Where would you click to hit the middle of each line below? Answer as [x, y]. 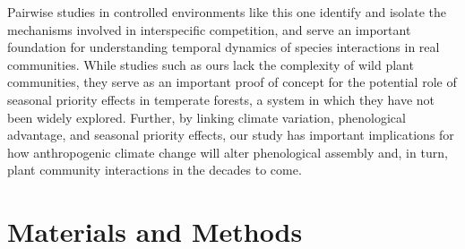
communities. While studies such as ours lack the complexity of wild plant [211, 64]
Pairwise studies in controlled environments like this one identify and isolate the [227, 12]
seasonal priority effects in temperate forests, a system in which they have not [221, 99]
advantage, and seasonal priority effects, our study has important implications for [231, 135]
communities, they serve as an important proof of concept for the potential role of [232, 82]
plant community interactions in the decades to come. [155, 170]
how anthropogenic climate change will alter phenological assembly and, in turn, [228, 152]
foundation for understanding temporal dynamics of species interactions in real [224, 47]
